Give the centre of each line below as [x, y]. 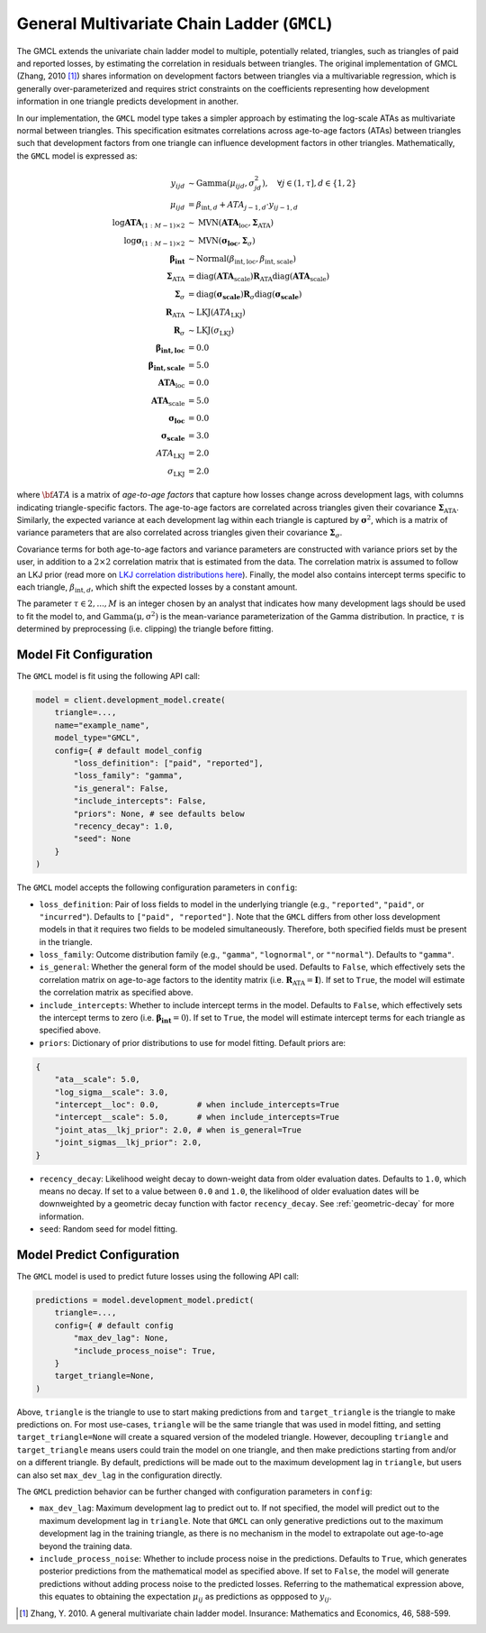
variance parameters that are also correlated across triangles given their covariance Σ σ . [180, 534]
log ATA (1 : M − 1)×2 [148, 224]
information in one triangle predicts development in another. [127, 101]
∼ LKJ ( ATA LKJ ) [217, 313]
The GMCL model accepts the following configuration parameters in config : [157, 887]
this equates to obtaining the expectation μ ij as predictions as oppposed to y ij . [185, 1598]
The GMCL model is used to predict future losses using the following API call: [158, 1276]
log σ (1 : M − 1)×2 [154, 242]
